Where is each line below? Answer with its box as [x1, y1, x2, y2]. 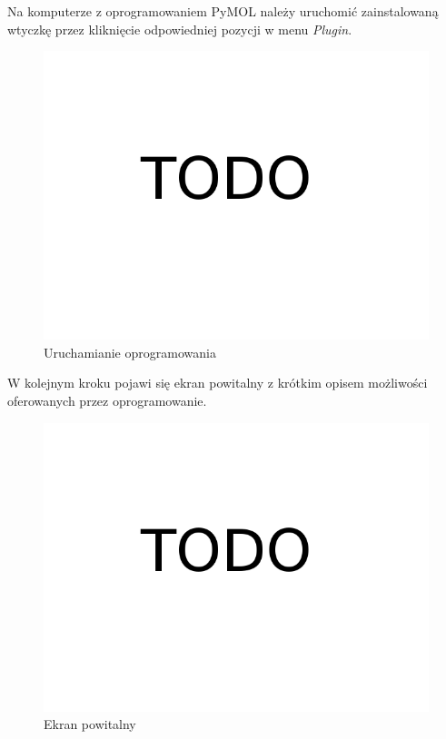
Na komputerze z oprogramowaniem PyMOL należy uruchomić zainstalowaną [7, 2, 439, 20]
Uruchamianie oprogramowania [44, 342, 216, 361]
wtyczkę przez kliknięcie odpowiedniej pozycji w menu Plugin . [7, 19, 352, 38]
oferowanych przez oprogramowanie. [7, 390, 207, 409]
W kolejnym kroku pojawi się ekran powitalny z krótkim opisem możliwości [7, 373, 428, 392]
